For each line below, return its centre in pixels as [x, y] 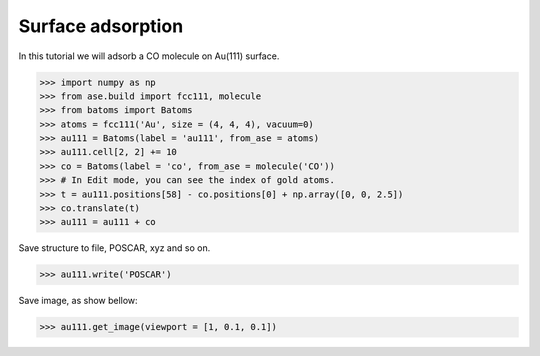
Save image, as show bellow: [78, 301]
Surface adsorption [101, 26]
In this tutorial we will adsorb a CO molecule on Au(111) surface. [149, 56]
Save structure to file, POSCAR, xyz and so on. [114, 248]
